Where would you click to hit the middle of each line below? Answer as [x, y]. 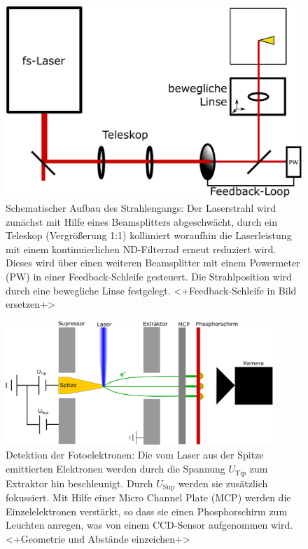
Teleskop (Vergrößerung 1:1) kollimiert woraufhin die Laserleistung [149, 235]
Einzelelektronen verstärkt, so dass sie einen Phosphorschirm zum [147, 511]
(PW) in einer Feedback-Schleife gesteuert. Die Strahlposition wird [149, 277]
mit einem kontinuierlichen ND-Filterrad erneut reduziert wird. [141, 249]
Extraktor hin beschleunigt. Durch [79, 483]
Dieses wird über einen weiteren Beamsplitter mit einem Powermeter [153, 263]
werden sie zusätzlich [223, 483]
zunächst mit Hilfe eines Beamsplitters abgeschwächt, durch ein [141, 221]
